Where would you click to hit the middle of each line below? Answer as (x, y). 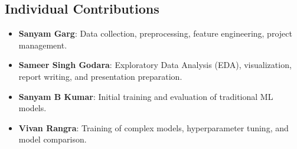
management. (43, 45)
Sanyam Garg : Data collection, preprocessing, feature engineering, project (155, 33)
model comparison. (53, 139)
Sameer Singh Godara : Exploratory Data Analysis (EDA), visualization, (155, 65)
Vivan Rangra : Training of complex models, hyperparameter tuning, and (154, 127)
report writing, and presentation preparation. (100, 76)
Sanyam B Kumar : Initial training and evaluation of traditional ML (146, 96)
